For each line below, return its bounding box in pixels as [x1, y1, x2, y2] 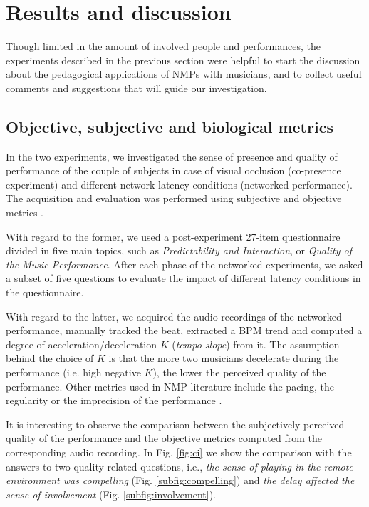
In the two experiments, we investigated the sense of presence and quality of [6, 149, 338, 164]
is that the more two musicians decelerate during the [108, 351, 339, 366]
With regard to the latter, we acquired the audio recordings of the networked [6, 308, 342, 323]
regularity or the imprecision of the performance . [6, 393, 222, 408]
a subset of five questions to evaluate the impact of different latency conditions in [6, 271, 361, 286]
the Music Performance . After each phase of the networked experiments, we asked [6, 256, 363, 271]
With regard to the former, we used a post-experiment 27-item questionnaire [6, 229, 341, 244]
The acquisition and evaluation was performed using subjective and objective [6, 191, 342, 206]
